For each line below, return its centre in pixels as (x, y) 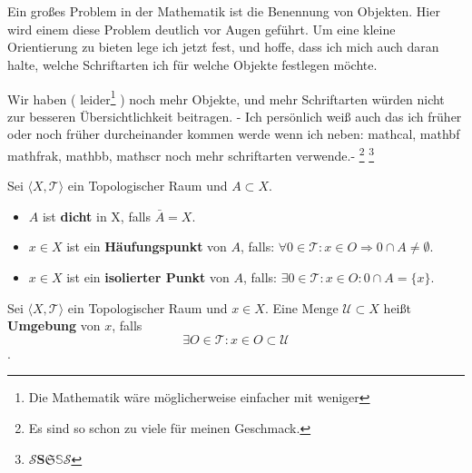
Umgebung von (54, 325)
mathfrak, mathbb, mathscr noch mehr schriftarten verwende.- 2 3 (191, 154)
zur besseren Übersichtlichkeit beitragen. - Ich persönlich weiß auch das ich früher (235, 116)
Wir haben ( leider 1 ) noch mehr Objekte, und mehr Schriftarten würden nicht (226, 97)
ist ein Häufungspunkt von (147, 246)
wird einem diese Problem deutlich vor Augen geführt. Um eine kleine (202, 29)
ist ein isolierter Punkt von (148, 277)
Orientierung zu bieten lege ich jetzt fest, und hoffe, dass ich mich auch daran (223, 47)
